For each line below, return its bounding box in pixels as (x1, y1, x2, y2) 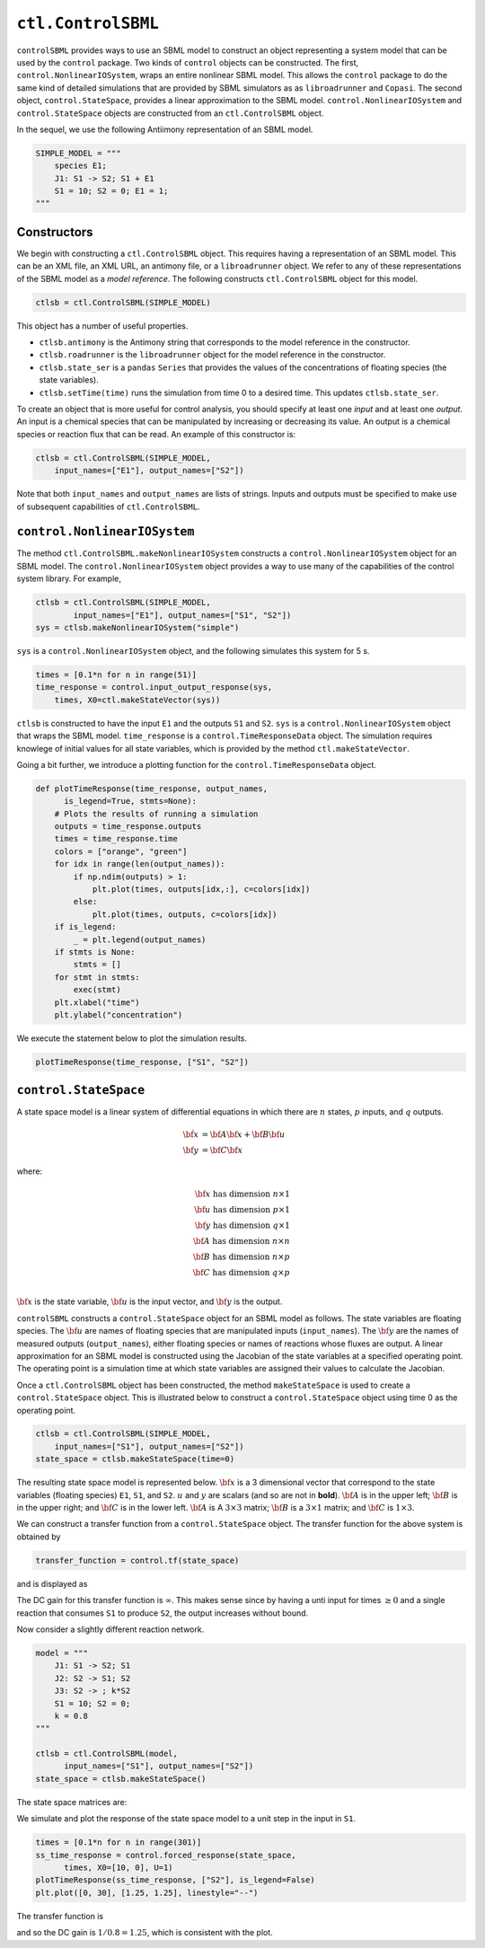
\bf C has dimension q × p (192, 1267, 291, 1277)
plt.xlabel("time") (54, 997, 141, 1008)
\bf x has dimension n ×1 (194, 1188, 291, 1199)
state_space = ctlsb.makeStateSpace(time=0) (35, 1454, 235, 1464)
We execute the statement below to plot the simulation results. (16, 1033, 247, 1044)
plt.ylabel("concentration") (54, 1009, 183, 1019)
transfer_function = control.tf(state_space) (35, 1555, 240, 1565)
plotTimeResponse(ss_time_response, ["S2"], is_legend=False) (35, 1875, 315, 1885)
